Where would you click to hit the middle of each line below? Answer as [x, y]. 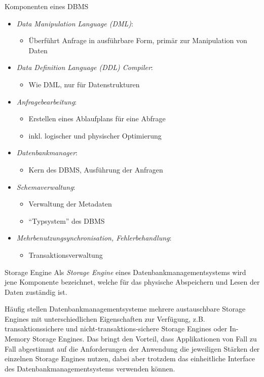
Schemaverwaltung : [46, 186]
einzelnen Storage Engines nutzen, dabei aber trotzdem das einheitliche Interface [130, 358]
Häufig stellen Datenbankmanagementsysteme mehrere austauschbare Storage [125, 309]
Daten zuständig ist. [36, 292]
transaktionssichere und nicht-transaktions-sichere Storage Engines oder [116, 329]
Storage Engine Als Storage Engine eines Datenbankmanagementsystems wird [125, 272]
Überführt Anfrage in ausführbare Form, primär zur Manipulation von [138, 40]
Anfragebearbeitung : [47, 101]
